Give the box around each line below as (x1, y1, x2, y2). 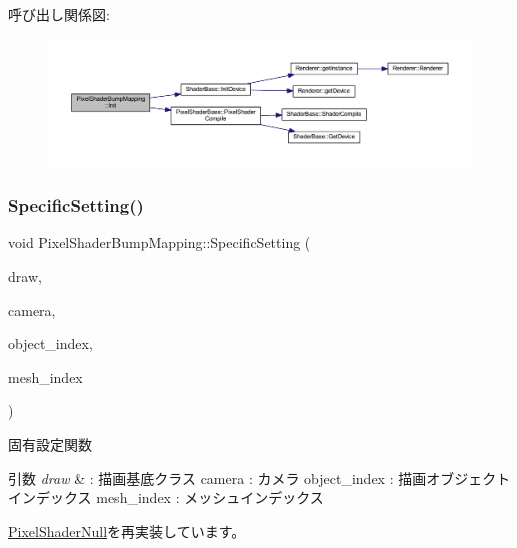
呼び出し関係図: (8, 4, 110, 24)
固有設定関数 (8, 433, 92, 454)
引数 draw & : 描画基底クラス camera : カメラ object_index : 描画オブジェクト (8, 467, 511, 488)
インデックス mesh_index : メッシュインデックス (8, 487, 324, 508)
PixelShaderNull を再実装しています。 (8, 520, 246, 541)
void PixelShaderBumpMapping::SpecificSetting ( (8, 232, 311, 253)
